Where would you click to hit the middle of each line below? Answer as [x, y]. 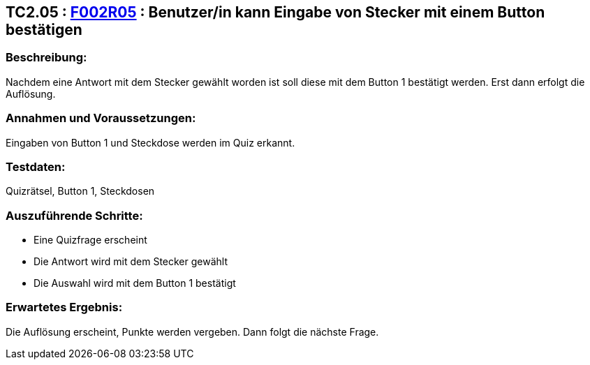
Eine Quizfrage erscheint [90, 240]
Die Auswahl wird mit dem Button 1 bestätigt [135, 283]
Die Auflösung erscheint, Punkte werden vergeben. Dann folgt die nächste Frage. [192, 332]
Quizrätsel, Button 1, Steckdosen [80, 191]
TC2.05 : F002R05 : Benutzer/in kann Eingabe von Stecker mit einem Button [275, 12]
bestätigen [44, 30]
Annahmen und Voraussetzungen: [101, 118]
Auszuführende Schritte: [74, 215]
